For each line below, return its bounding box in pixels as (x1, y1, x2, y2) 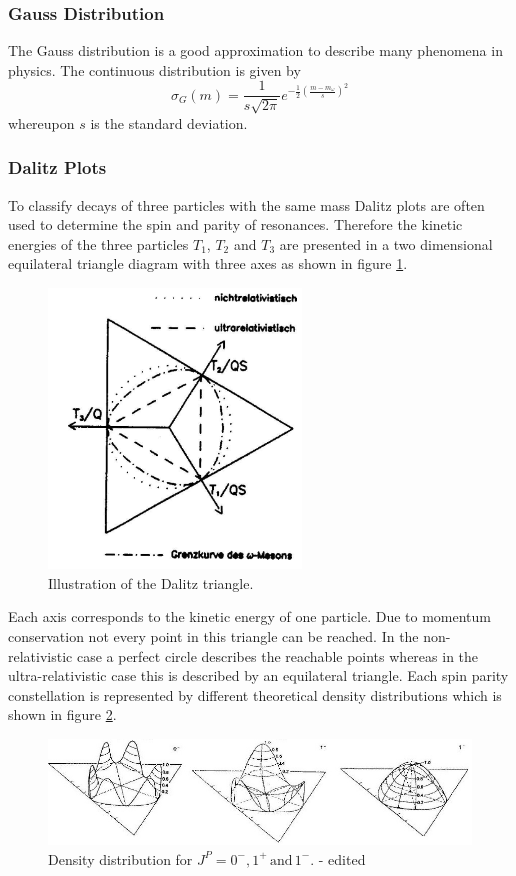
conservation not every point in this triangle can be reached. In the (8, 625, 419, 646)
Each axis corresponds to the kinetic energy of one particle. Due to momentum (8, 606, 491, 627)
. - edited (310, 848, 366, 869)
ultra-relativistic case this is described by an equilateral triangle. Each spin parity (8, 665, 509, 686)
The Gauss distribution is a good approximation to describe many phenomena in (8, 40, 503, 61)
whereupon (8, 112, 75, 133)
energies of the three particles (8, 233, 189, 254)
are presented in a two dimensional (279, 233, 493, 254)
